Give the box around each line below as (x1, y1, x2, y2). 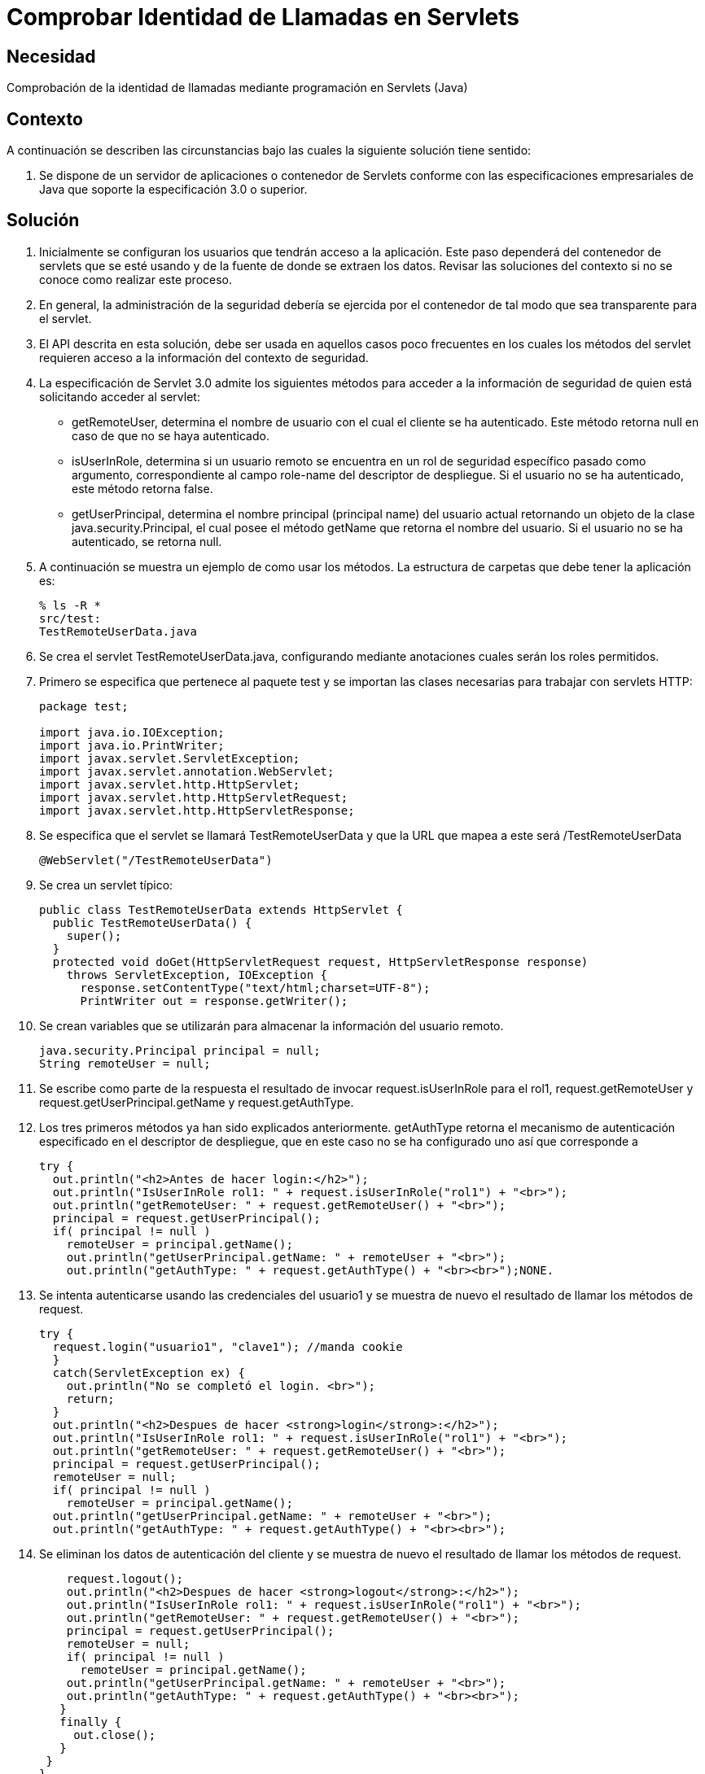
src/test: (39, 611, 101, 625)
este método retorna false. (72, 481, 213, 496)
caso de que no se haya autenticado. (72, 428, 269, 443)
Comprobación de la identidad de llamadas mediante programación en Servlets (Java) (7, 81, 468, 95)
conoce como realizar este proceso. (39, 272, 233, 286)
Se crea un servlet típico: (39, 877, 173, 892)
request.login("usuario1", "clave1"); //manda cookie (52, 1339, 403, 1353)
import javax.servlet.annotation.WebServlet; (39, 764, 335, 778)
